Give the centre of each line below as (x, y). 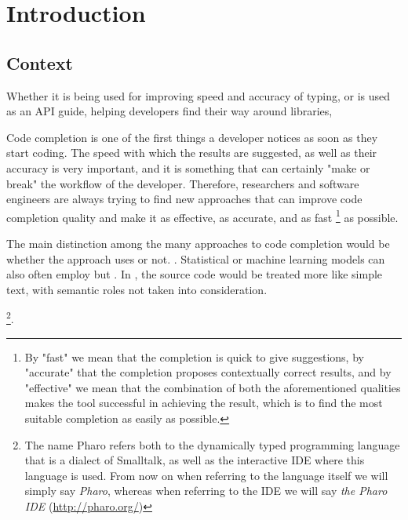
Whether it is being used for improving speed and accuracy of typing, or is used (199, 95)
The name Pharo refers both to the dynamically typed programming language (212, 444)
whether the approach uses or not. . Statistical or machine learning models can (196, 258)
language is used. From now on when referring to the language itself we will (206, 475)
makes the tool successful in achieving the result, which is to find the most (204, 403)
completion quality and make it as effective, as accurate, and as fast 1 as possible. (202, 216)
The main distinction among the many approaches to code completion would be (198, 243)
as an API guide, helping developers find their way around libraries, (169, 111)
